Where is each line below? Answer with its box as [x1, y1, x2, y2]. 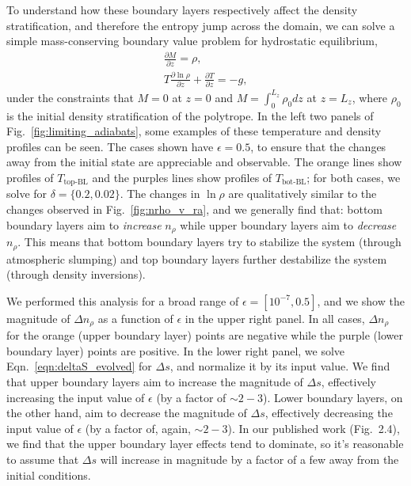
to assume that [6, 450, 79, 467]
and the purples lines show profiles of [92, 169, 272, 185]
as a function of [97, 309, 173, 326]
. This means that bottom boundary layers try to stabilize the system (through [17, 234, 401, 250]
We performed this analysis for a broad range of [6, 292, 239, 309]
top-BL [63, 178, 88, 187]
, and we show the [317, 292, 405, 309]
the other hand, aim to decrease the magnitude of [6, 404, 247, 421]
